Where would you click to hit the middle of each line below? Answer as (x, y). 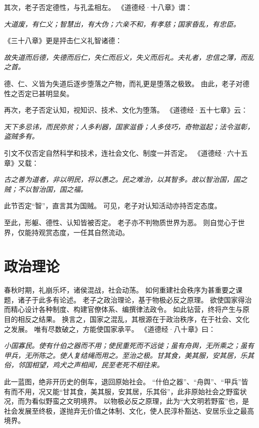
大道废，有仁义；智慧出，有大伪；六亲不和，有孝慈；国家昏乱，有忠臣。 (122, 24)
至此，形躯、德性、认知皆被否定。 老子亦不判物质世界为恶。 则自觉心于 (121, 222)
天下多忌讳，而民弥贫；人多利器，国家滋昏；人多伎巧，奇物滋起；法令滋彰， (129, 126)
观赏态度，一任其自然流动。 (84, 232)
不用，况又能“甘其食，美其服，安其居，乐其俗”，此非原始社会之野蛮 (129, 391)
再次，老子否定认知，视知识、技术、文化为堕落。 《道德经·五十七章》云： (126, 110)
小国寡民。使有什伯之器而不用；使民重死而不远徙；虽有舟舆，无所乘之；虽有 (129, 345)
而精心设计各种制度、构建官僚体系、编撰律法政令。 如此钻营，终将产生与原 (127, 309)
